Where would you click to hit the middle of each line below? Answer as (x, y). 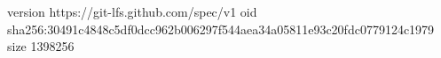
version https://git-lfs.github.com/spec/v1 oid (132, 11)
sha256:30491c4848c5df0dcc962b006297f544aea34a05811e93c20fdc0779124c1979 (221, 29)
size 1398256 (41, 46)
